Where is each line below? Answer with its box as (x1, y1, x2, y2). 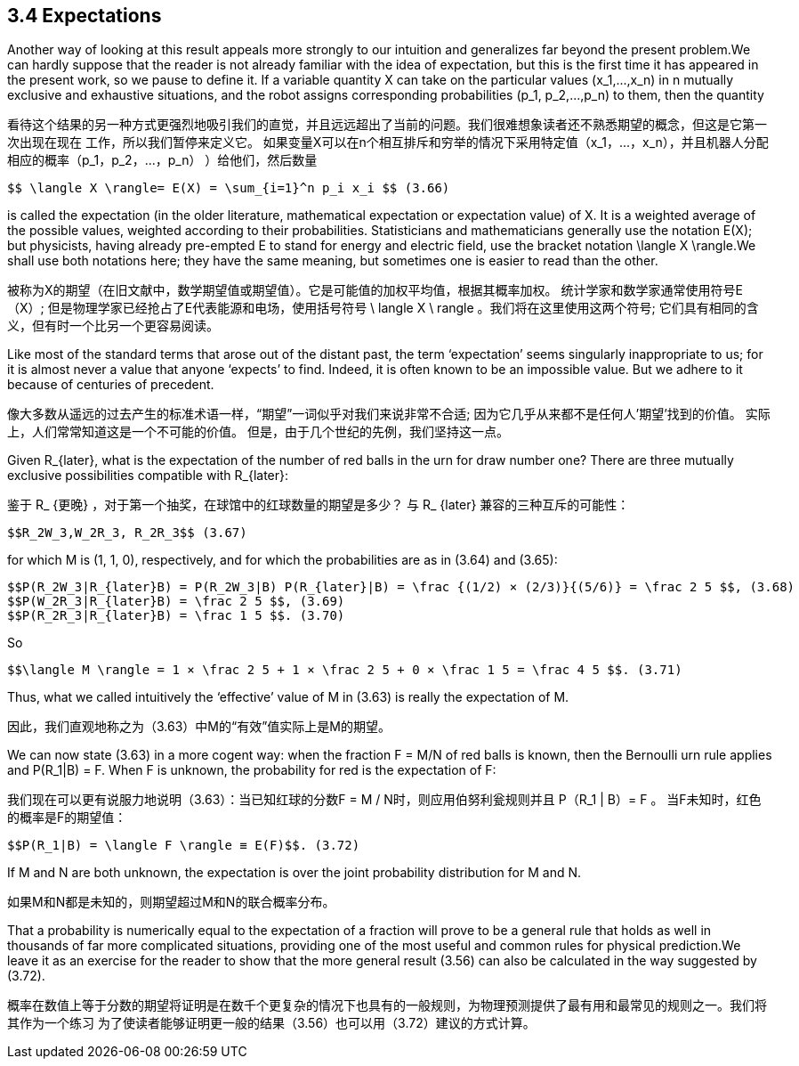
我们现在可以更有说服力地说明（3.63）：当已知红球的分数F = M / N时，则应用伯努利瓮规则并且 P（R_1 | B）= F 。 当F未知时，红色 (7, 792, 762, 808)
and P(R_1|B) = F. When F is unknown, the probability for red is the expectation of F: (7, 762, 496, 778)
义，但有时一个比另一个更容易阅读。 (7, 318, 219, 334)
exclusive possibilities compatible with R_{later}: (7, 468, 289, 484)
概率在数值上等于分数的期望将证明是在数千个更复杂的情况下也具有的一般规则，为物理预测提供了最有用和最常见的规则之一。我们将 (7, 997, 767, 1013)
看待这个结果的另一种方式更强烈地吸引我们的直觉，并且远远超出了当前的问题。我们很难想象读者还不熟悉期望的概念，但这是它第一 (7, 117, 767, 133)
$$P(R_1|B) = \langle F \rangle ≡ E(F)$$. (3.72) (7, 838, 360, 853)
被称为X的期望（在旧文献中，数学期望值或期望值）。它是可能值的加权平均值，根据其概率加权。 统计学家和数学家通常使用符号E (7, 282, 743, 298)
